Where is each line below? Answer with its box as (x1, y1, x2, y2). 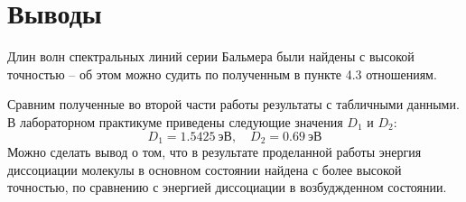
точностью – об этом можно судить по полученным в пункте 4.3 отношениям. (7, 64, 437, 83)
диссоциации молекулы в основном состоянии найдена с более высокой (7, 160, 402, 179)
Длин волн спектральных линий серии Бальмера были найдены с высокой (7, 47, 415, 66)
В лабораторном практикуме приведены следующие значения (7, 112, 343, 131)
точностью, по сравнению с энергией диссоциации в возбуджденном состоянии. (7, 178, 447, 197)
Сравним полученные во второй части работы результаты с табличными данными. (7, 95, 460, 114)
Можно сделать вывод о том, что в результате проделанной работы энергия (7, 142, 422, 161)
